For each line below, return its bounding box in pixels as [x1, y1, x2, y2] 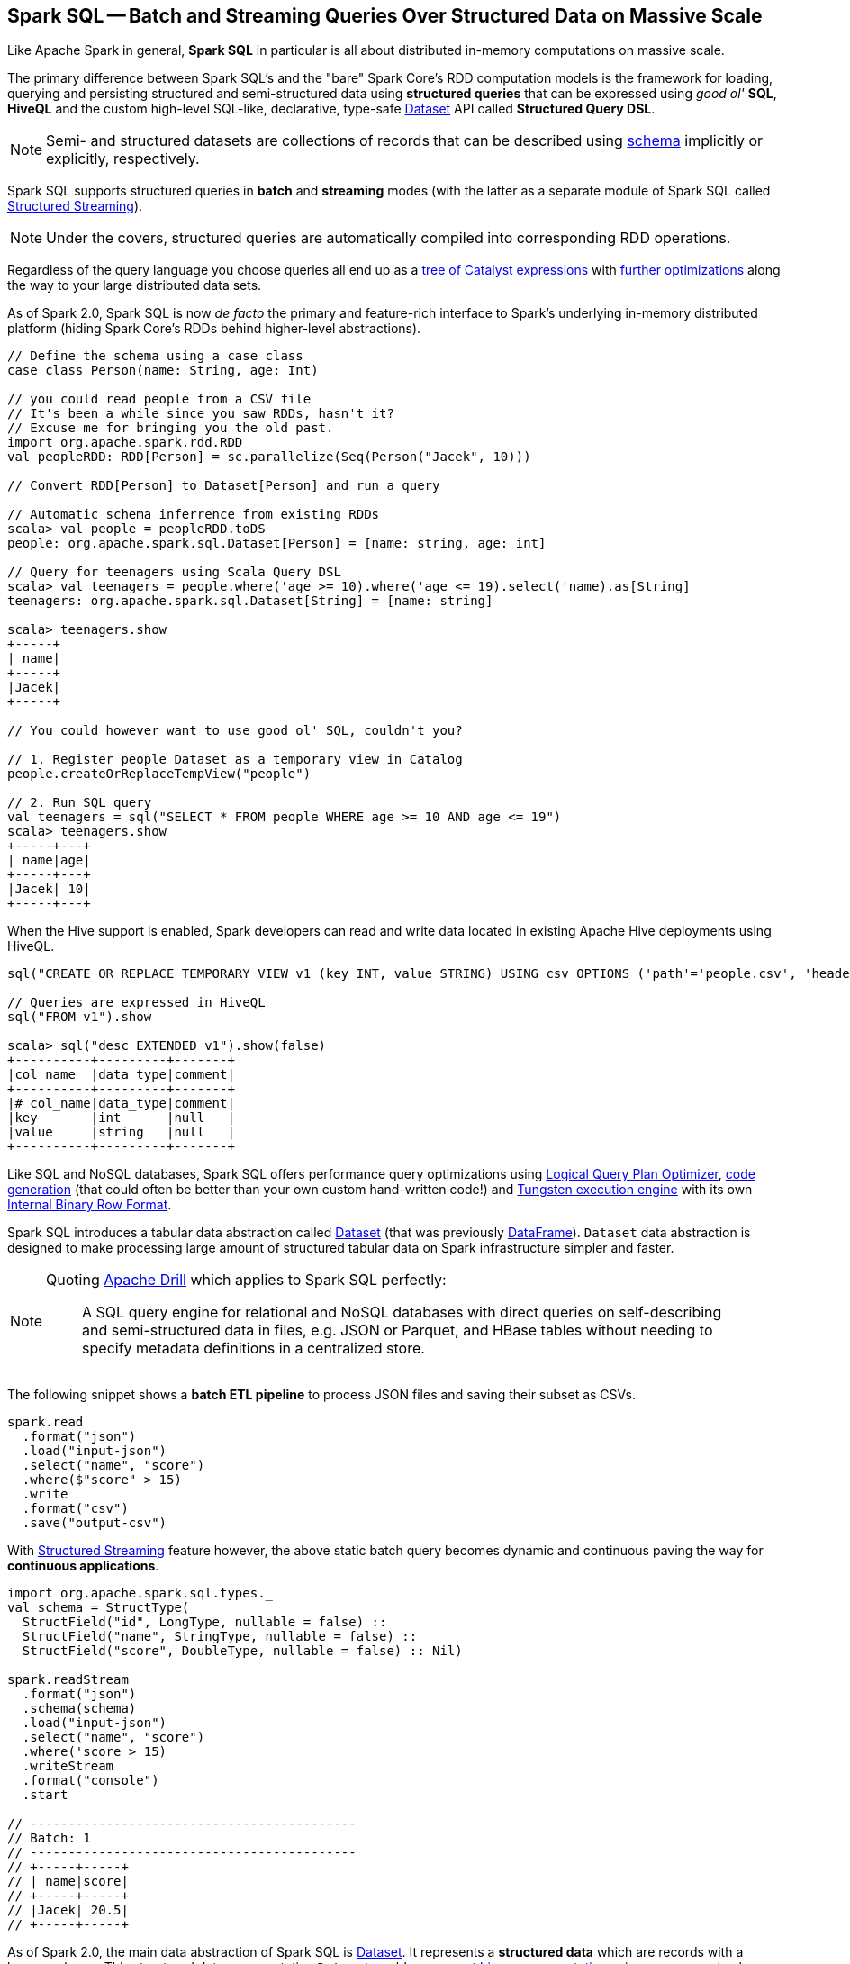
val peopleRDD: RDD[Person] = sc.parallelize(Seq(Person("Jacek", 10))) [7, 449, 531, 465]
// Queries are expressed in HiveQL [7, 995, 266, 1010]
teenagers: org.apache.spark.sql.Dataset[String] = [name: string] [7, 593, 493, 609]
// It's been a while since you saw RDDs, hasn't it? [7, 406, 394, 421]
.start [22, 1788, 68, 1803]
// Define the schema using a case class [7, 348, 303, 364]
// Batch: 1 [7, 1831, 91, 1846]
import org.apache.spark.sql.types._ [7, 1586, 274, 1601]
